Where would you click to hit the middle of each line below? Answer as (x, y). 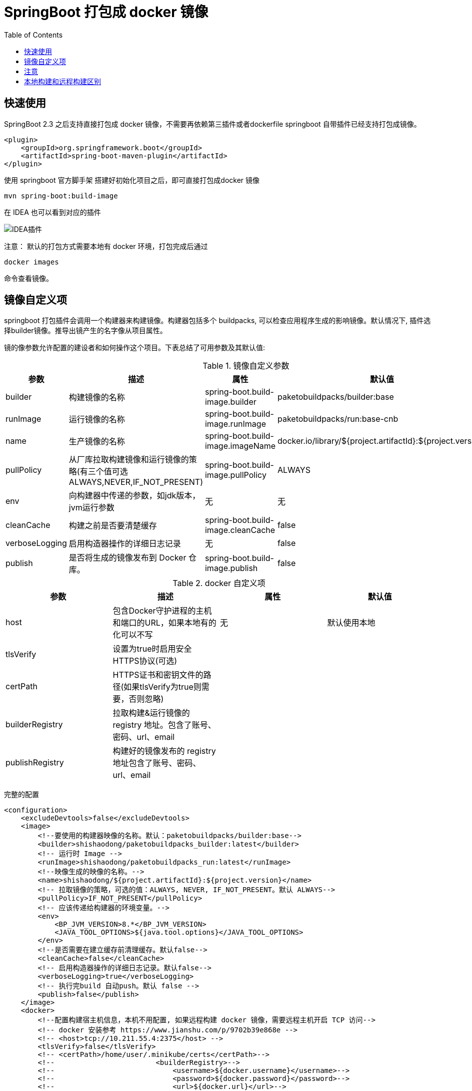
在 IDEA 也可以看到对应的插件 (52, 212)
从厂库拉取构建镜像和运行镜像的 (129, 460)
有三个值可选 (104, 472)
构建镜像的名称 (97, 397)
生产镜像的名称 (97, 442)
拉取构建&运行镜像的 (151, 713)
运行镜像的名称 (97, 420)
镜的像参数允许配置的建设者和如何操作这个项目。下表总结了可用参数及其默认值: (135, 348)
